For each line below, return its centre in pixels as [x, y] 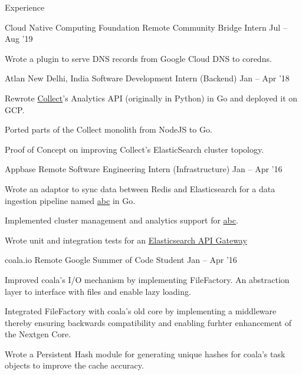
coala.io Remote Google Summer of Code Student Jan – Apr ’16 [121, 260]
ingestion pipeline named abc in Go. [70, 200]
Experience [25, 7]
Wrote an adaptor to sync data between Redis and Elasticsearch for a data [140, 188]
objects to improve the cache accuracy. [74, 365]
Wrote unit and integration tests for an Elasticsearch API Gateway [126, 240]
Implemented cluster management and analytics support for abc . [122, 220]
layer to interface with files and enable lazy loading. [98, 291]
